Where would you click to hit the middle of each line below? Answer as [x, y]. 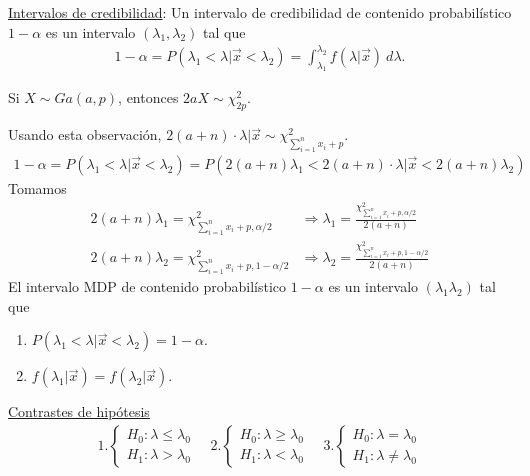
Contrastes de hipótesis [79, 411]
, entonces [148, 97]
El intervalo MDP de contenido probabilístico [147, 286]
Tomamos [37, 187]
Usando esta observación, [85, 134]
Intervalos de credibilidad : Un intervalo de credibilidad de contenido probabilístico [260, 12]
